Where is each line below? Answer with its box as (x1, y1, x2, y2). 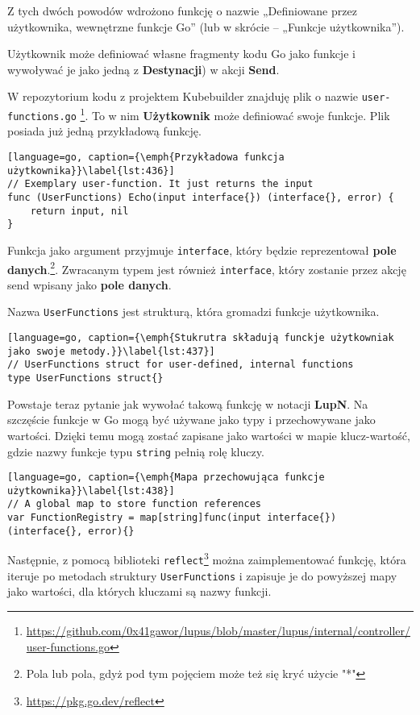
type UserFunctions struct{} (7, 372, 164, 385)
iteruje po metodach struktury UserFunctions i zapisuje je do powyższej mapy (7, 567, 397, 584)
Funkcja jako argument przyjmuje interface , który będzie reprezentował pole (7, 241, 397, 258)
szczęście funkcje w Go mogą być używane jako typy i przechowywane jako (7, 411, 376, 428)
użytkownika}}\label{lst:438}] (7, 484, 175, 497)
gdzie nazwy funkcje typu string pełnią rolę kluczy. (7, 443, 264, 459)
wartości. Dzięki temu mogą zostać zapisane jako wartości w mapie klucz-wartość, (7, 426, 410, 443)
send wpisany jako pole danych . (7, 276, 172, 293)
